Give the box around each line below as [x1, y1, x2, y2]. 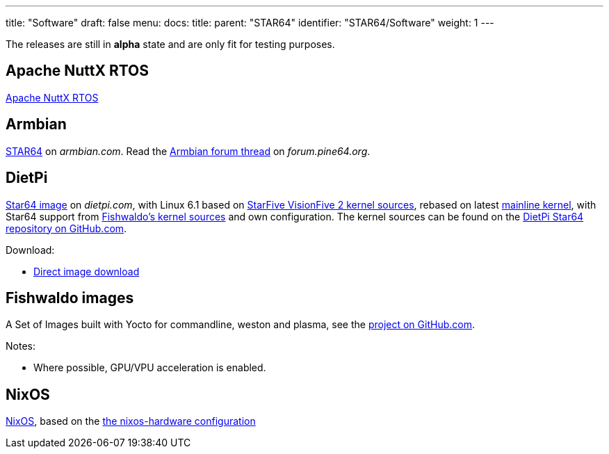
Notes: [6, 340, 35, 352]
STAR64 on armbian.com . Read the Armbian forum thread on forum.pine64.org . [6, 145, 371, 157]
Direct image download [33, 265, 140, 277]
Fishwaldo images [6, 289, 134, 307]
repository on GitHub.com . [6, 222, 127, 234]
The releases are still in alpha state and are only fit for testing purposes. [6, 38, 335, 50]
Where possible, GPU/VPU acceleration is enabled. [33, 362, 266, 374]
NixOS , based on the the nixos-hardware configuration [6, 415, 256, 428]
